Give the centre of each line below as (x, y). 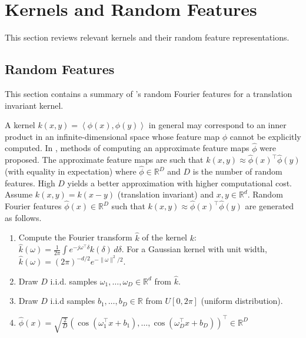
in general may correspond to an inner (217, 125)
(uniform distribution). (242, 301)
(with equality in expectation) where (71, 171)
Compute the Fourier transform (75, 237)
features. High (30, 183)
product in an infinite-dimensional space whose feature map (112, 136)
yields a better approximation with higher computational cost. (180, 183)
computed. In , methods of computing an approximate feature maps (127, 148)
